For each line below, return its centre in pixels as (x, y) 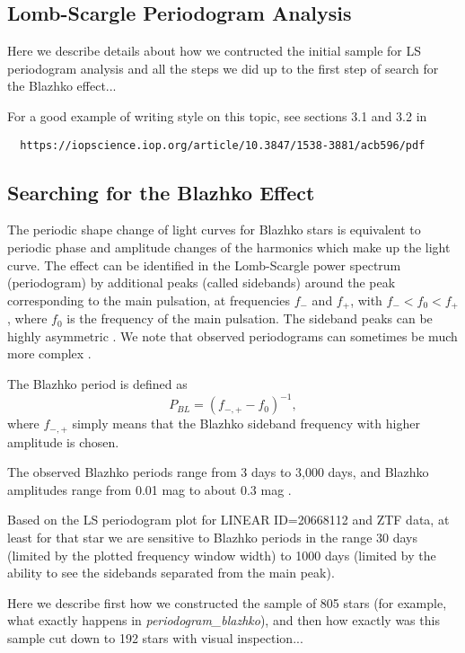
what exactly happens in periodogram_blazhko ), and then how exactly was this (224, 620)
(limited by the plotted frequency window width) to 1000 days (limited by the (222, 555)
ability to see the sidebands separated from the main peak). (171, 573)
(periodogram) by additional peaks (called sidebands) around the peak (202, 282)
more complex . (49, 353)
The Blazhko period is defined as (97, 384)
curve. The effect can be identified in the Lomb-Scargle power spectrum (204, 265)
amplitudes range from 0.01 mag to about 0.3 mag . (149, 489)
